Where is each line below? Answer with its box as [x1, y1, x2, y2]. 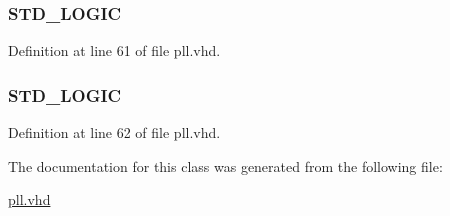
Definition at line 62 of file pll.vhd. [8, 122, 221, 143]
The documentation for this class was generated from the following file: [8, 155, 443, 176]
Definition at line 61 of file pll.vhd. [8, 40, 221, 61]
